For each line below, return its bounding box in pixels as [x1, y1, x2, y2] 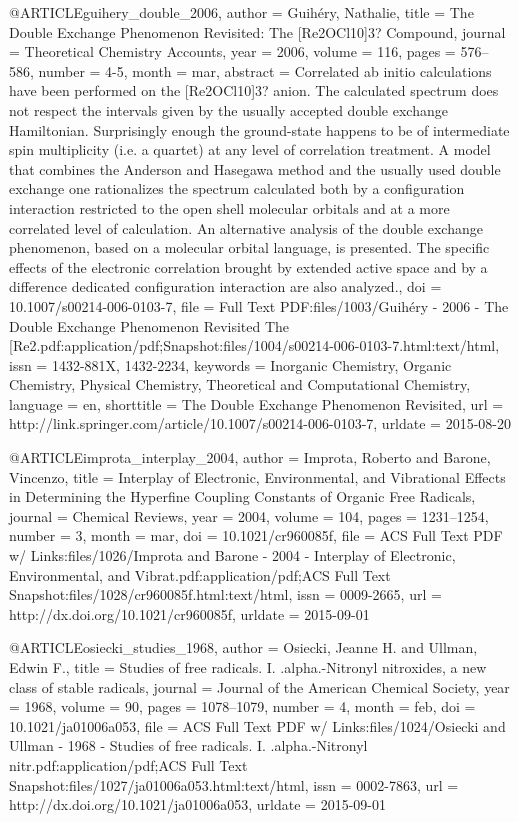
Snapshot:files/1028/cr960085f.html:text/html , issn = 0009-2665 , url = [9, 584, 442, 605]
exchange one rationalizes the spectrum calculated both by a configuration [9, 178, 465, 199]
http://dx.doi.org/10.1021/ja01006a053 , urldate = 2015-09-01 [9, 794, 386, 815]
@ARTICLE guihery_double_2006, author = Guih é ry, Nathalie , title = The [9, 2, 474, 22]
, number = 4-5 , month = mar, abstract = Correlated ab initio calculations [30, 60, 492, 81]
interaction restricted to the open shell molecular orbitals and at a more [9, 197, 450, 218]
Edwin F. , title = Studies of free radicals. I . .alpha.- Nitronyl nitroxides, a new [9, 657, 487, 677]
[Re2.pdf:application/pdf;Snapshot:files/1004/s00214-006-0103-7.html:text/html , [9, 335, 500, 356]
